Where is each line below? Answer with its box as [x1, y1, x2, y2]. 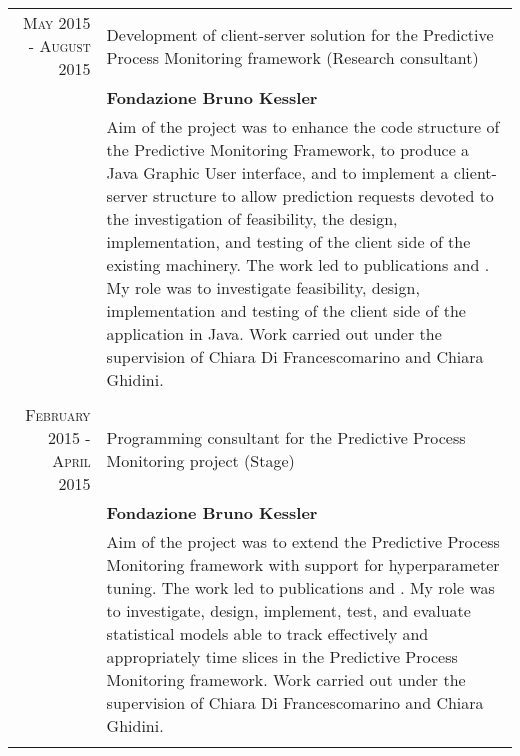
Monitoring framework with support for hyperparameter [106, 553, 500, 576]
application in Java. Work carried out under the [106, 322, 442, 345]
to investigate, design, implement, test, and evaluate [106, 599, 471, 622]
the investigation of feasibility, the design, [106, 207, 398, 230]
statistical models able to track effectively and [106, 622, 429, 645]
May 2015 [23, 11, 91, 34]
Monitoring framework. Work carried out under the [106, 668, 466, 691]
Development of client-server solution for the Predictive [106, 22, 494, 46]
